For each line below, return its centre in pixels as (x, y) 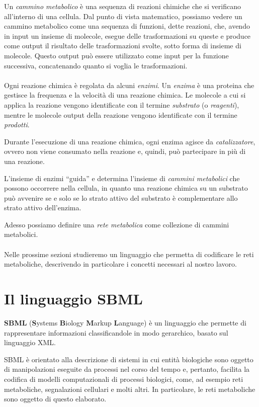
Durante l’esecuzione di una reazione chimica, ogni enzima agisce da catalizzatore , (130, 141)
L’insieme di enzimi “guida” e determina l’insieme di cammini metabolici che (122, 178)
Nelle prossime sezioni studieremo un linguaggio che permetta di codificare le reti (129, 254)
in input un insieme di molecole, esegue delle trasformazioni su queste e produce (127, 35)
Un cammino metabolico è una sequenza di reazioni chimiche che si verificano (122, 6)
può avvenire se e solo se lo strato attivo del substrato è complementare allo (121, 197)
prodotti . (17, 125)
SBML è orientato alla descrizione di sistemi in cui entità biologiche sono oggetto (129, 359)
